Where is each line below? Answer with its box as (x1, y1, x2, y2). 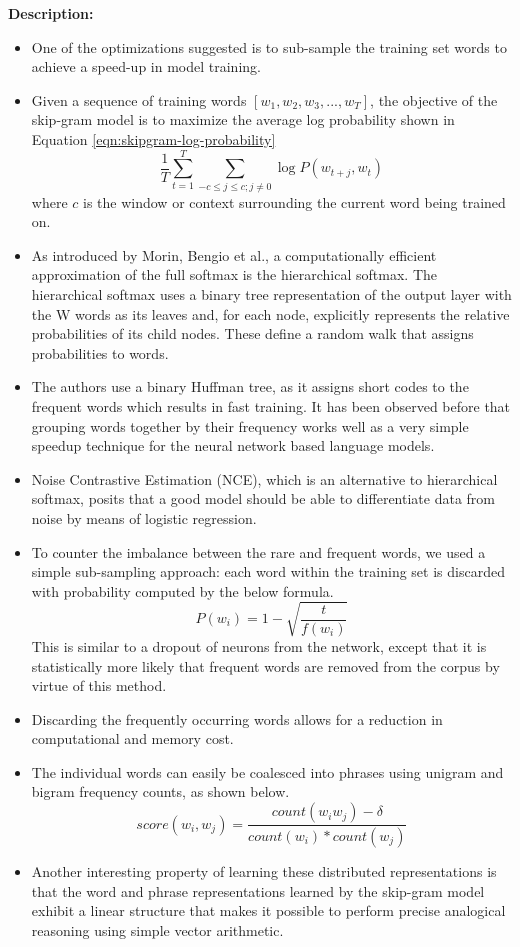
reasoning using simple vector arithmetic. (31, 919, 284, 940)
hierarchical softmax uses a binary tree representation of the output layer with (31, 284, 512, 305)
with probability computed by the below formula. (31, 580, 334, 601)
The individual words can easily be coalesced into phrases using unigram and (31, 761, 504, 782)
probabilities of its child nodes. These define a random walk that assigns (31, 323, 474, 344)
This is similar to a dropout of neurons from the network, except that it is (31, 635, 487, 656)
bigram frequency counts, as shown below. (31, 781, 290, 802)
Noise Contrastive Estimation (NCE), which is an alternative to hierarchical (31, 468, 498, 489)
